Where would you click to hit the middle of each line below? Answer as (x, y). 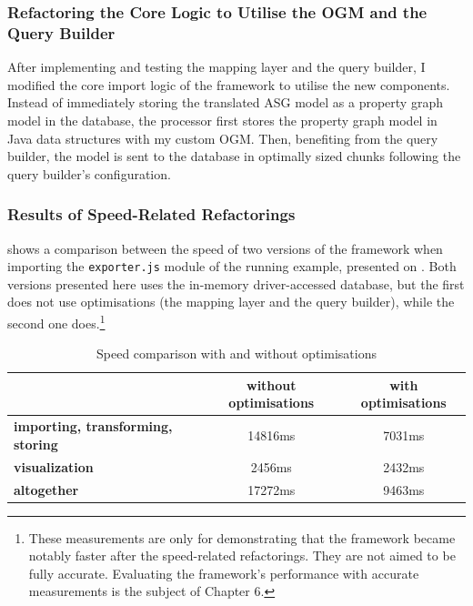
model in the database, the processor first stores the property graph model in (222, 120)
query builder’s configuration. (89, 173)
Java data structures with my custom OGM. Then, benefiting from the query (223, 138)
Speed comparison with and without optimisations (236, 353)
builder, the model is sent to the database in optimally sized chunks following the (234, 156)
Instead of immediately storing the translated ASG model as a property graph (225, 102)
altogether (46, 489)
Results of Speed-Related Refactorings (151, 214)
